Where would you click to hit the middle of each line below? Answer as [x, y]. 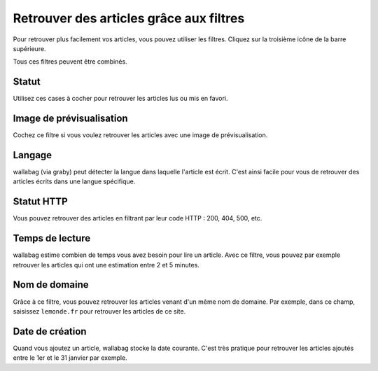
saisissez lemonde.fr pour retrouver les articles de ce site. [99, 311]
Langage [33, 155]
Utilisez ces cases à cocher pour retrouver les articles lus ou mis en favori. [120, 99]
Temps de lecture [52, 238]
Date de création [50, 331]
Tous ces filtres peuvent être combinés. [70, 62]
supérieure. [29, 48]
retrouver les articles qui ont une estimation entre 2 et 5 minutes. [106, 265]
